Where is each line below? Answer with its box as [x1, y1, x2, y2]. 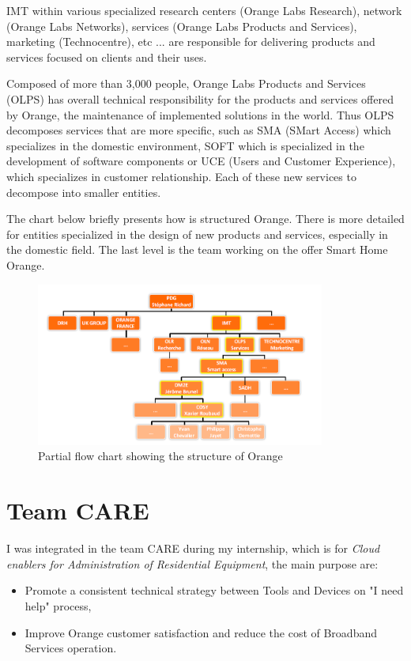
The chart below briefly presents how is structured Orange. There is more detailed [6, 210, 405, 227]
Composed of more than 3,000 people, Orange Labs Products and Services [6, 75, 366, 92]
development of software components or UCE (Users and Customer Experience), [6, 153, 396, 169]
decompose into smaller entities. [6, 183, 161, 200]
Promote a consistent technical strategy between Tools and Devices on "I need [25, 582, 404, 599]
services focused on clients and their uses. [6, 48, 207, 65]
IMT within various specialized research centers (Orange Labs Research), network [6, 2, 402, 18]
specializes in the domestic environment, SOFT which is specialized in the [6, 137, 364, 153]
